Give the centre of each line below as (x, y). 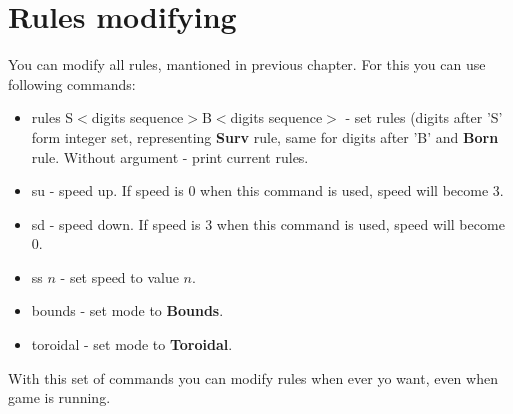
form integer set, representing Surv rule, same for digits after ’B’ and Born (265, 136)
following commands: (72, 83)
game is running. (59, 397)
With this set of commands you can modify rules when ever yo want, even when (253, 377)
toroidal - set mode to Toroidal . (132, 344)
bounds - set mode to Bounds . (127, 310)
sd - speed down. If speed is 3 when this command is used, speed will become (268, 223)
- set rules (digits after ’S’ (424, 117)
